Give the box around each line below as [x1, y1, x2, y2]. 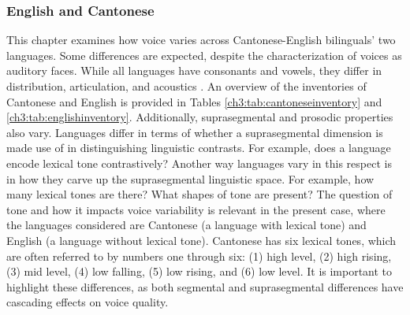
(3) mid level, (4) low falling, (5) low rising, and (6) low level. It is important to [6, 263, 393, 280]
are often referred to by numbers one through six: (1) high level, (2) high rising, [6, 247, 392, 264]
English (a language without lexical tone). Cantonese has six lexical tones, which [6, 232, 397, 248]
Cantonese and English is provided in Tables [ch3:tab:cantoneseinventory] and [6, 93, 382, 109]
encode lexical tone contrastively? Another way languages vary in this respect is [6, 154, 392, 171]
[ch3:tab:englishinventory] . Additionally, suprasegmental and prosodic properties [6, 109, 393, 125]
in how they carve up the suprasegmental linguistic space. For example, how [6, 170, 375, 187]
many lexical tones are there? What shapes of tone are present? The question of [6, 186, 393, 202]
